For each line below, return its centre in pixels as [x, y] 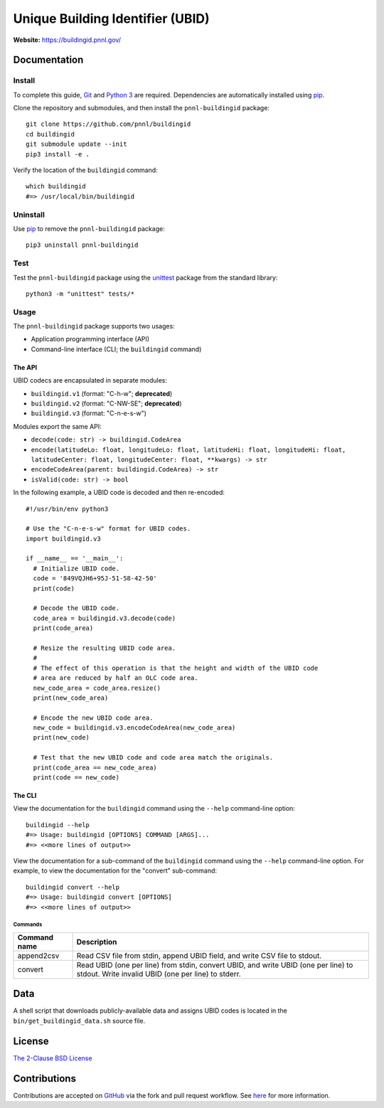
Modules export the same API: [58, 426]
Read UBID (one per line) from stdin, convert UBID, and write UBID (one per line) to [215, 965]
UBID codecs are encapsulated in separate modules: [90, 380]
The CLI [25, 796]
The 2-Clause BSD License [53, 1058]
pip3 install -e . [58, 154]
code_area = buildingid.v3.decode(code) [105, 618]
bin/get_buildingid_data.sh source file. [79, 1021]
